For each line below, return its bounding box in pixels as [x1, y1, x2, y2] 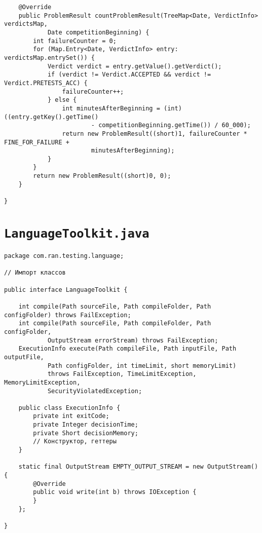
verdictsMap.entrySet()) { [4, 54, 95, 61]
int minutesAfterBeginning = [62, 104, 160, 112]
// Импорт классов [4, 269, 66, 277]
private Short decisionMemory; [33, 429, 138, 437]
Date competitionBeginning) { [47, 28, 149, 36]
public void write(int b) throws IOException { [33, 488, 197, 496]
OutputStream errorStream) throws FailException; [47, 336, 218, 344]
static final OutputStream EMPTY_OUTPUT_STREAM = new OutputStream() [18, 463, 258, 471]
